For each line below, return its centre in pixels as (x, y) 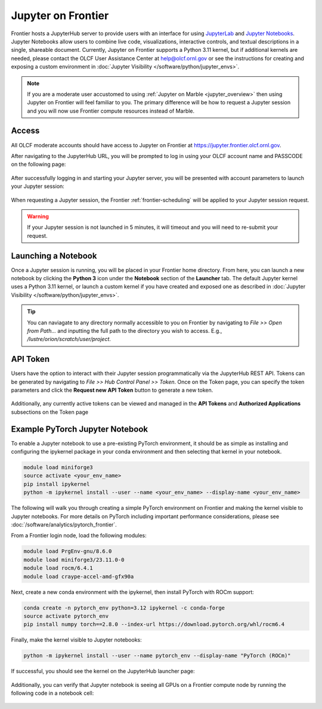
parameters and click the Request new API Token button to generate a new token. (112, 390)
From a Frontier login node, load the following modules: (79, 535)
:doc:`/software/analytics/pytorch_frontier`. (64, 525)
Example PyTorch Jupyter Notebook (80, 429)
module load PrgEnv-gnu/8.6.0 (68, 551)
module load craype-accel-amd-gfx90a (79, 576)
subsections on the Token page (50, 412)
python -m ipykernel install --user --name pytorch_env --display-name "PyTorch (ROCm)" (157, 656)
